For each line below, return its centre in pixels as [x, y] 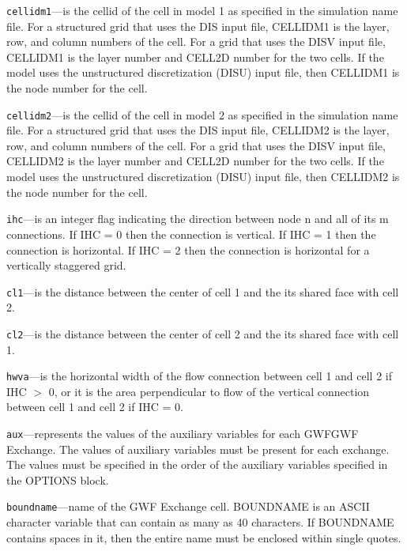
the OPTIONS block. [58, 479]
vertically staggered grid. [66, 265]
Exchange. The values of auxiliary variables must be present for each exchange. [198, 449]
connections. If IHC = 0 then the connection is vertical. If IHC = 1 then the [191, 234]
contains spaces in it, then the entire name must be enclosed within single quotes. [204, 537]
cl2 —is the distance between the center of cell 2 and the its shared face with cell [203, 333]
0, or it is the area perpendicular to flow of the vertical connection [209, 391]
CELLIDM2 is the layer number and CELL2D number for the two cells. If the [195, 161]
